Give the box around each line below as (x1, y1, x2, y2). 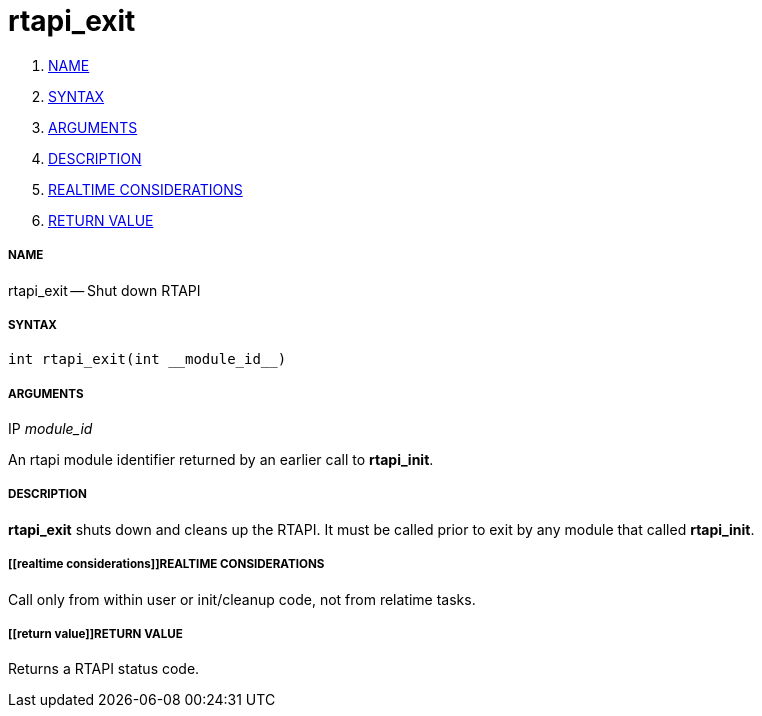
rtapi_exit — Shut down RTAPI (8, 281, 201, 299)
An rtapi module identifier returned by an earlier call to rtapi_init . (8, 451, 434, 469)
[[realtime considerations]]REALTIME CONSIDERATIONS (8, 557, 325, 572)
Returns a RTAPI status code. (8, 660, 200, 678)
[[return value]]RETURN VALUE (8, 627, 183, 642)
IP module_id (8, 420, 93, 438)
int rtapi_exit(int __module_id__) (8, 351, 287, 368)
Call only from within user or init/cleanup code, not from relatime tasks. (8, 590, 476, 608)
